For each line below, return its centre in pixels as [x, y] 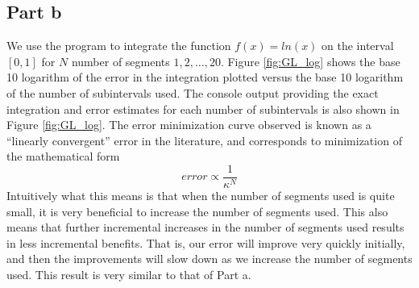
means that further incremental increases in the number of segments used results [205, 227]
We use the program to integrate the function [119, 46]
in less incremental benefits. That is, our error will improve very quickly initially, [206, 242]
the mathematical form [63, 156]
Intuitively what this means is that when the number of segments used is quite [201, 196]
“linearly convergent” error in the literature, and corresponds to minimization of [204, 140]
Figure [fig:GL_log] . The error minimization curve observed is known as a [189, 125]
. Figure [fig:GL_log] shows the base [310, 61]
